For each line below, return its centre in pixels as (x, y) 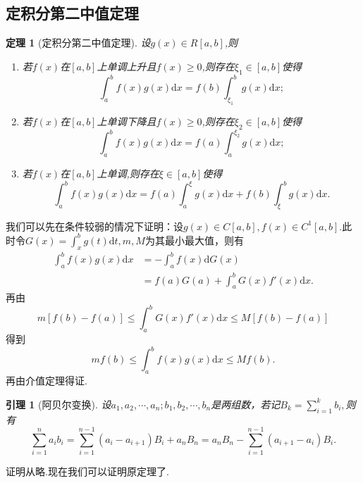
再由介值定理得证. (47, 381)
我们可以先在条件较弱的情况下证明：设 (94, 226)
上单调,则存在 (128, 173)
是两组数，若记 (246, 404)
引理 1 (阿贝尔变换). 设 (59, 404)
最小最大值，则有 (204, 240)
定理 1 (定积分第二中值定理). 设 (78, 43)
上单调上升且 (127, 66)
